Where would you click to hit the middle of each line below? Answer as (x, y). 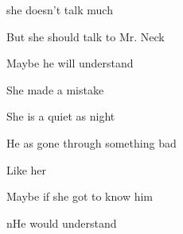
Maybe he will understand (70, 63)
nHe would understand (62, 222)
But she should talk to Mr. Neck (86, 36)
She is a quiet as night (61, 116)
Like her (27, 169)
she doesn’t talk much (60, 10)
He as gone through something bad (91, 142)
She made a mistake (55, 89)
